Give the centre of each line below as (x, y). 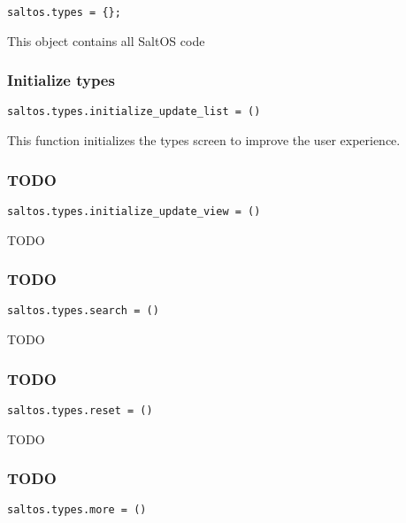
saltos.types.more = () (77, 510)
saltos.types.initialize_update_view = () (134, 211)
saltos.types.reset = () (80, 410)
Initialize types (61, 80)
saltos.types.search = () (83, 311)
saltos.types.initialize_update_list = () (134, 112)
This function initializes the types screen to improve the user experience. (204, 140)
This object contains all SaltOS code (106, 40)
